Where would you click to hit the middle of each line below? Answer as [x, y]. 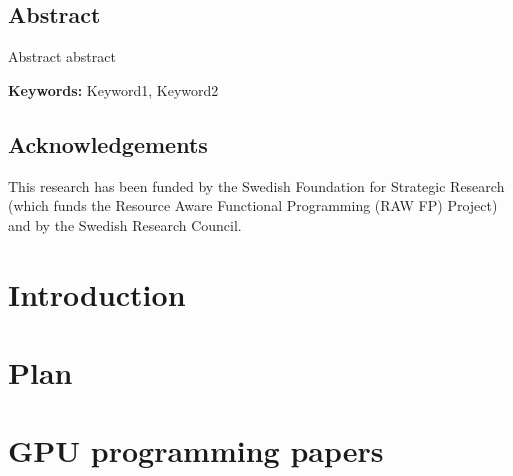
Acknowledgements [108, 143]
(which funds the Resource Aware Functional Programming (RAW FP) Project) [253, 205]
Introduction [97, 293]
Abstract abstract [62, 56]
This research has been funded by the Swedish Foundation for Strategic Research [256, 185]
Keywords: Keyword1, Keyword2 [113, 89]
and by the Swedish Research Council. [125, 224]
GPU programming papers [196, 450]
